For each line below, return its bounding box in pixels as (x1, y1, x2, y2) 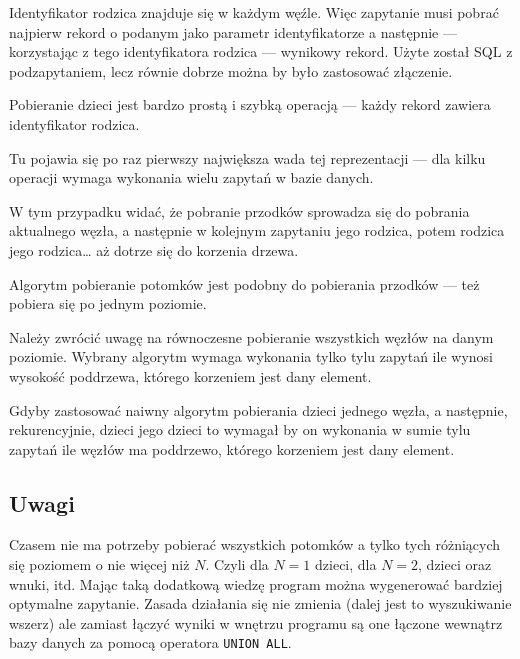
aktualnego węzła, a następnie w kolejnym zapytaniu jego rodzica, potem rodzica (9, 220, 505, 241)
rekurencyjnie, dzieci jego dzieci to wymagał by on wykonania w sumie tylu (9, 419, 471, 440)
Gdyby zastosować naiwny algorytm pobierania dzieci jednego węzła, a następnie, (9, 399, 508, 420)
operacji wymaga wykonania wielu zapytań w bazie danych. (9, 167, 374, 188)
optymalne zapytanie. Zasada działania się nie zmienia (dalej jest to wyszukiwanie (9, 593, 512, 614)
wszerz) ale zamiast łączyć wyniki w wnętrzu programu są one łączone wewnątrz (9, 612, 503, 633)
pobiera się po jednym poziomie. (9, 293, 207, 314)
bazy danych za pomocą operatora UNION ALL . (9, 632, 292, 653)
